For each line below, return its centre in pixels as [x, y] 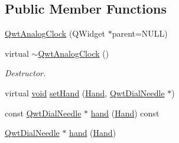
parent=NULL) [140, 33]
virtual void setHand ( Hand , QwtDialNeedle [85, 92]
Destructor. [25, 73]
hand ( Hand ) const [125, 113]
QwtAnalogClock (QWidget [55, 33]
